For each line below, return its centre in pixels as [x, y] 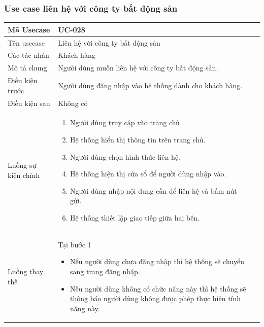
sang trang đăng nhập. [105, 271]
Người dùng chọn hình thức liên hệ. [125, 156]
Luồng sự [22, 165]
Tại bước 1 [75, 244]
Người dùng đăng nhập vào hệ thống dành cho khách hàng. [150, 85]
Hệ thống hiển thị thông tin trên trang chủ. [138, 139]
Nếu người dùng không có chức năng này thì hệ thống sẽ [158, 288]
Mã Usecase [29, 29]
